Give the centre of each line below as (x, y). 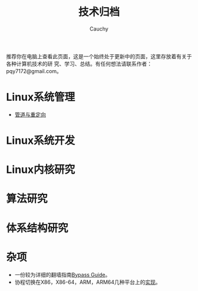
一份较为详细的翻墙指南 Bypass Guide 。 (62, 275)
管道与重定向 (30, 114)
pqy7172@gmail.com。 (34, 71)
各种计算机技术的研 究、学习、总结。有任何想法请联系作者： (79, 64)
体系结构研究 (37, 228)
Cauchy (99, 29)
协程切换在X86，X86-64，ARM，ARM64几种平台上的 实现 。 (88, 282)
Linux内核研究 (41, 170)
